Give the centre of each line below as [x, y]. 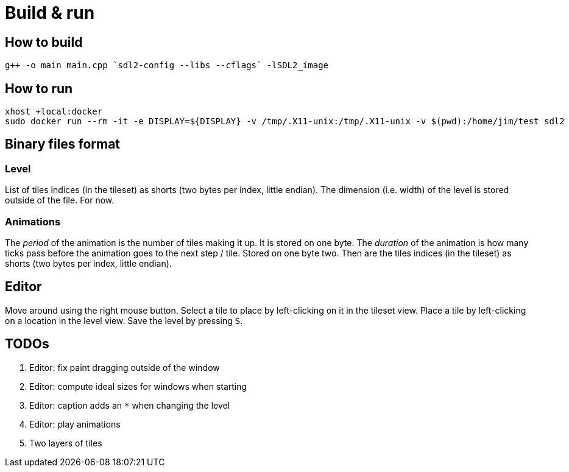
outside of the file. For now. [60, 200]
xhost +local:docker [54, 112]
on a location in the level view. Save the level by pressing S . [124, 320]
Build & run [50, 13]
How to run [39, 88]
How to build [44, 42]
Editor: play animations [75, 424]
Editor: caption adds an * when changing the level [130, 405]
